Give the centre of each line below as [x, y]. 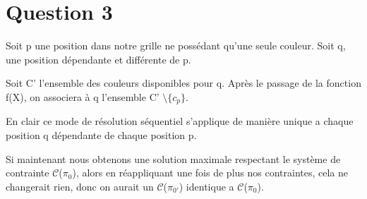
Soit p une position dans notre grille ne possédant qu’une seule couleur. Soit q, [176, 46]
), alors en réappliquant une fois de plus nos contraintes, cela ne [210, 173]
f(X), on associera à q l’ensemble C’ [83, 96]
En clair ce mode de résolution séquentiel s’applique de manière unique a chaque [180, 121]
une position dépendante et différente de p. [98, 59]
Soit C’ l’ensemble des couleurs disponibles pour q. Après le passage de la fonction [183, 83]
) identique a [206, 186]
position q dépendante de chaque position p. [101, 134]
